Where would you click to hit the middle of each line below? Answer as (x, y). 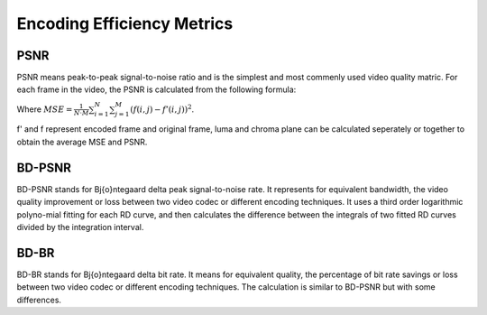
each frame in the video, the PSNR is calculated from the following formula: (156, 89)
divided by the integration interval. (80, 227)
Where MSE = (45, 109)
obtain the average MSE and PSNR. (82, 142)
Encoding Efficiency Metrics (125, 23)
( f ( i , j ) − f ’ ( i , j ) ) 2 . (162, 108)
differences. (39, 300)
